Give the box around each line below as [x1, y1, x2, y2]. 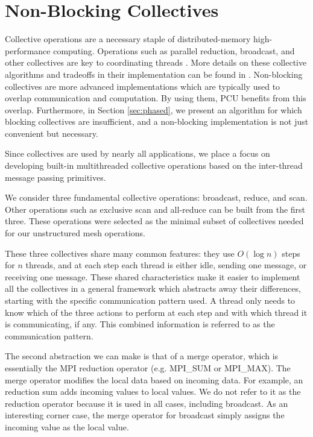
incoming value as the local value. [5, 420, 129, 433]
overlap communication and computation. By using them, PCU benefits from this [5, 92, 306, 104]
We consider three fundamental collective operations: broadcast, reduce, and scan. [5, 191, 308, 204]
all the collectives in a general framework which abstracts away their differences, [5, 282, 301, 295]
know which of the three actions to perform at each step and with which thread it [5, 306, 308, 318]
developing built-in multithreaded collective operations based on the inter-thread [5, 159, 303, 172]
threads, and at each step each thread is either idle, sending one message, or [25, 259, 307, 271]
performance [5, 44, 51, 57]
